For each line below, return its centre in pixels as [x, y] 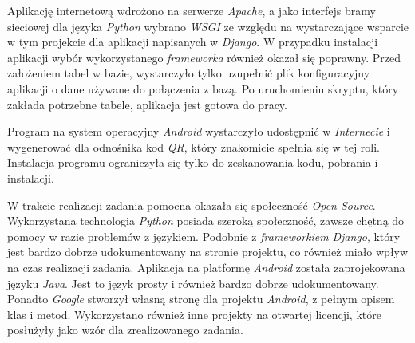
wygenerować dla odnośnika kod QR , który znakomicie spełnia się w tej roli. [194, 146]
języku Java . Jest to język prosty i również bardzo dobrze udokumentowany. [193, 283]
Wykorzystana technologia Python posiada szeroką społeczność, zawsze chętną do [206, 221]
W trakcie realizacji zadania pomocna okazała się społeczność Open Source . [192, 205]
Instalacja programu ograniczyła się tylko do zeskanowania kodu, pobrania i [193, 162]
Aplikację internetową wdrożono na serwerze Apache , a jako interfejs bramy [192, 10]
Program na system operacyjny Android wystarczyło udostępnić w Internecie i [199, 131]
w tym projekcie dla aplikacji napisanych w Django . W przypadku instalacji [193, 42]
